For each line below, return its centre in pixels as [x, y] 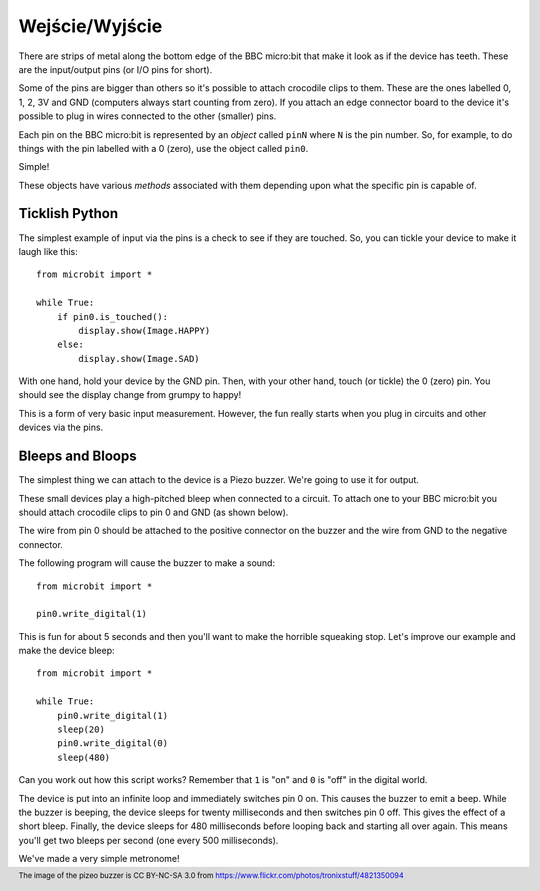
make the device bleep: [66, 651]
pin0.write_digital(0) [112, 743]
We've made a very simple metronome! [99, 859]
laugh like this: [48, 251]
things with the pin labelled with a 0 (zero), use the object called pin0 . [163, 148]
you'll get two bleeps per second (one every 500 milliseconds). [148, 840]
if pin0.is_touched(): [112, 316]
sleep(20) [80, 729]
